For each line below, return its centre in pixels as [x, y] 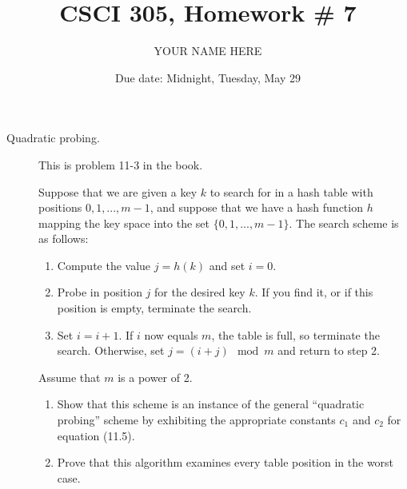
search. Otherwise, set [111, 350]
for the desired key [200, 292]
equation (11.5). [96, 435]
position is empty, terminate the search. [154, 308]
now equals [171, 334]
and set [227, 265]
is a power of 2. [155, 377]
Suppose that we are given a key [118, 191]
